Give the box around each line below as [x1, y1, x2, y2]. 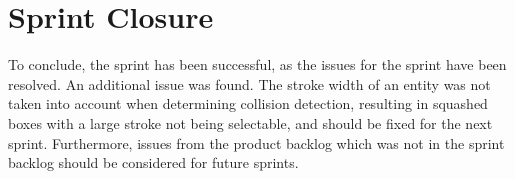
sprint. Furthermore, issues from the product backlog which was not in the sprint [8, 132, 505, 153]
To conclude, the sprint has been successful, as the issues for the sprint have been [8, 54, 507, 75]
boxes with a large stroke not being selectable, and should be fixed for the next [8, 112, 493, 133]
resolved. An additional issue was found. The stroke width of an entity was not [8, 73, 491, 94]
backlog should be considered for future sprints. [8, 152, 299, 173]
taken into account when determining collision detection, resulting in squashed [8, 93, 488, 114]
